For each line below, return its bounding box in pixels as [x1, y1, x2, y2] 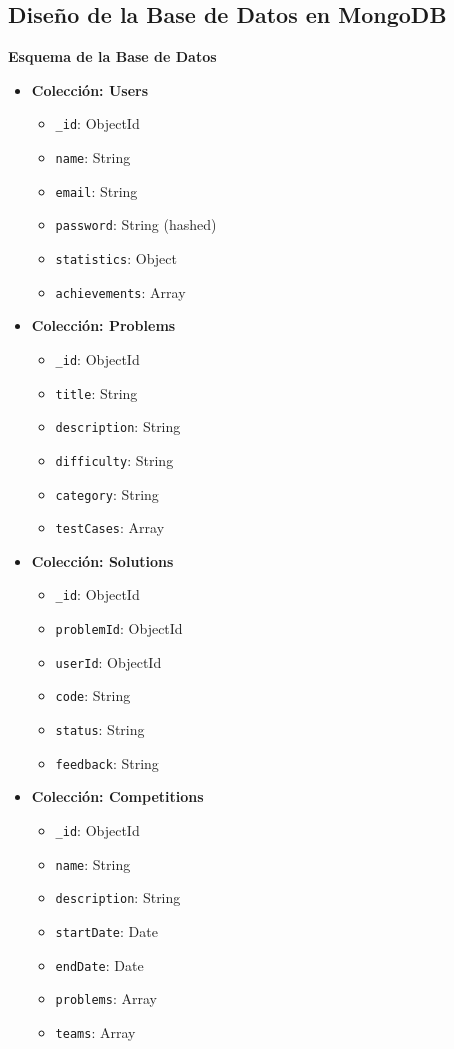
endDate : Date [55, 954, 144, 975]
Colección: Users [31, 79, 149, 100]
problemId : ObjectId [55, 618, 183, 639]
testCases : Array [55, 517, 165, 538]
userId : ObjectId [55, 651, 162, 672]
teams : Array [55, 1021, 136, 1042]
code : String [55, 685, 131, 706]
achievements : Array [55, 281, 186, 302]
